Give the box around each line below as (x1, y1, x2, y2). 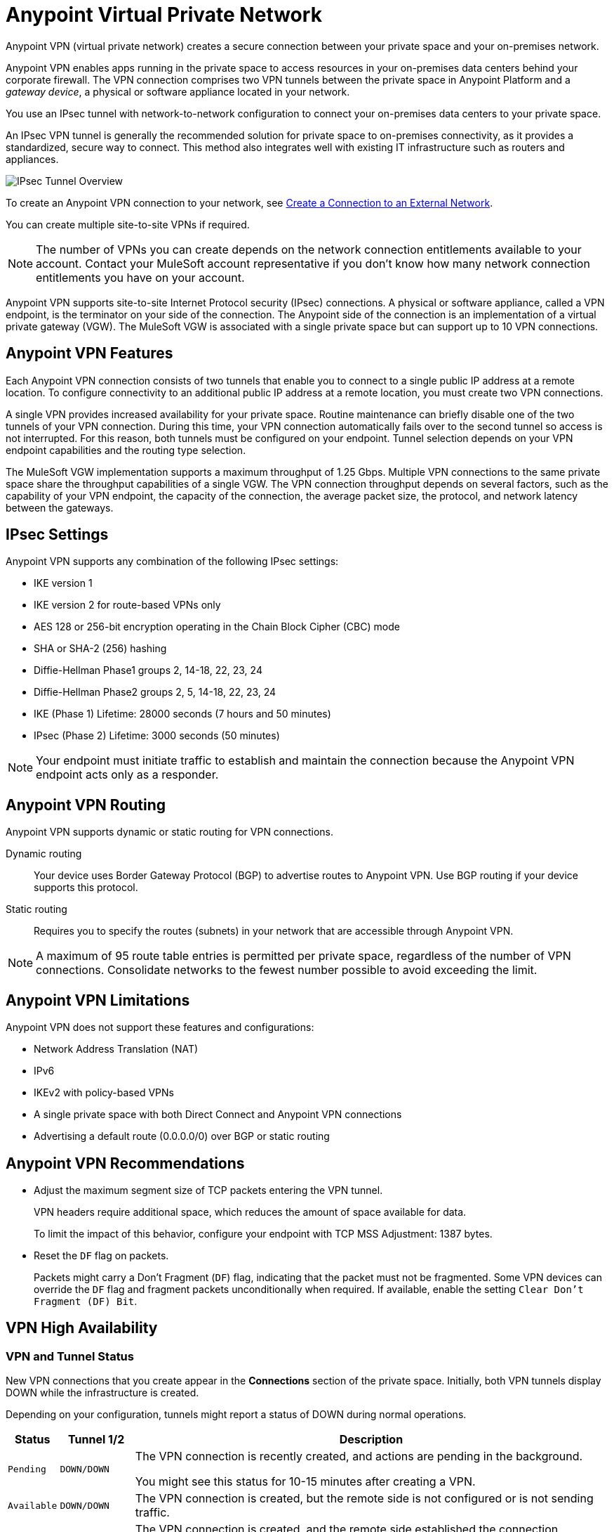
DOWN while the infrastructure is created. (6, 1387, 199, 1399)
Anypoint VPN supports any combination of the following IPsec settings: (6, 555, 339, 568)
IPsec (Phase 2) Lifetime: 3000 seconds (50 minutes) (34, 729, 280, 742)
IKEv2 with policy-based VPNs (34, 1086, 174, 1099)
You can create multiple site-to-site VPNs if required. (6, 218, 250, 231)
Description (339, 1432, 403, 1447)
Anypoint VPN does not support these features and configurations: (6, 1021, 314, 1034)
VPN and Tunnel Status (6, 1349, 134, 1363)
